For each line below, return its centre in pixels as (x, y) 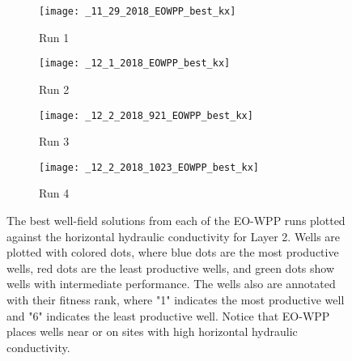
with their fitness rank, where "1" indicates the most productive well (176, 299)
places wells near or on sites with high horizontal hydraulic (152, 331)
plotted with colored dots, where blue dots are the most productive (173, 252)
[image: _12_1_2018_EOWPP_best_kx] (135, 64)
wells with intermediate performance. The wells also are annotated (171, 284)
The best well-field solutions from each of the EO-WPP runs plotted (176, 220)
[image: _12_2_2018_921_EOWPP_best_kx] (146, 115)
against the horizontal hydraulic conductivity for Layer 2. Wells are (174, 236)
